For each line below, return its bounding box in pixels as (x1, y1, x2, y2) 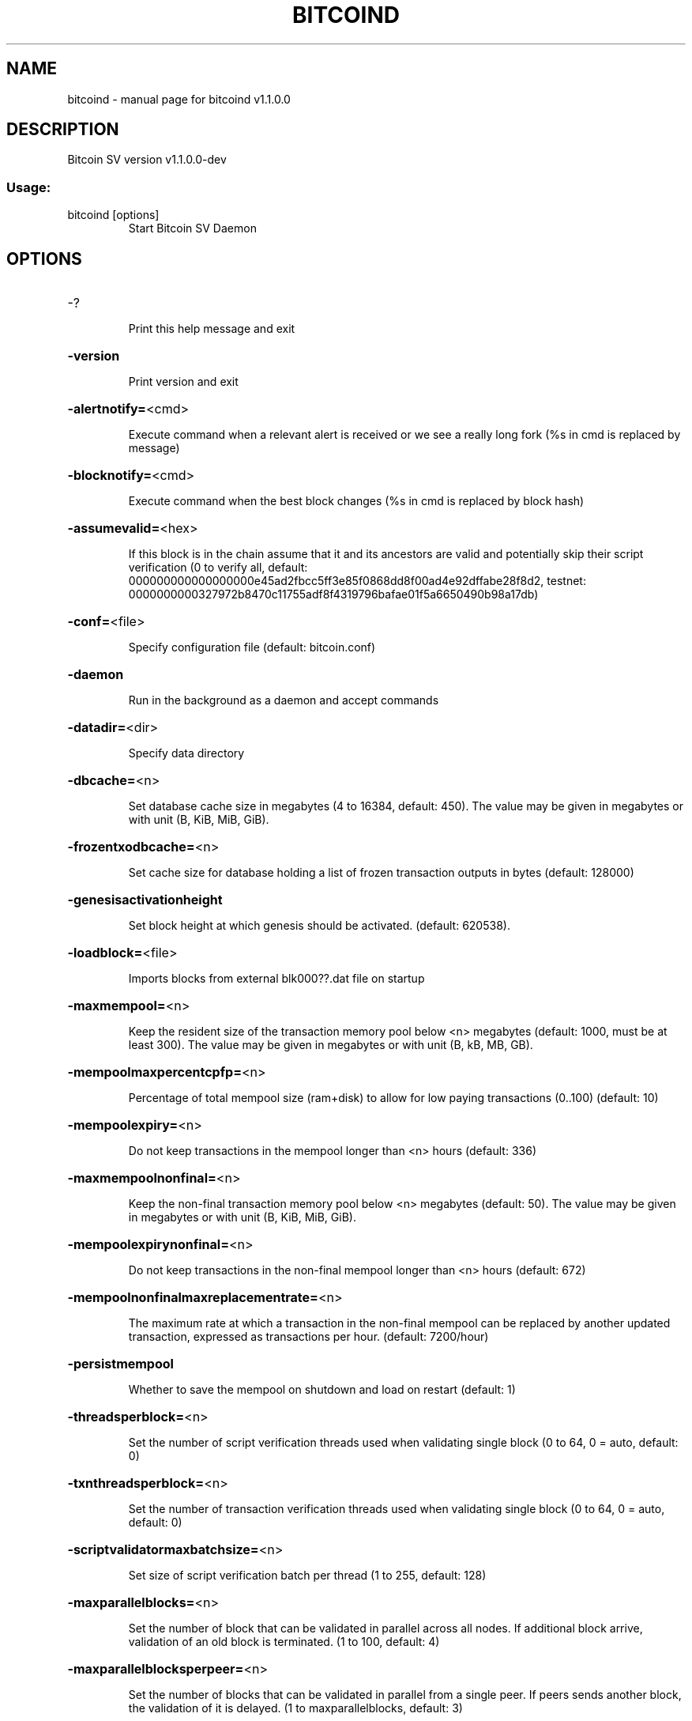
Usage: (6, 179, 51, 195)
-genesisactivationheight (67, 892, 223, 908)
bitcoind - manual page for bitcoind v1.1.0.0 (67, 92, 291, 106)
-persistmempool (67, 1356, 174, 1372)
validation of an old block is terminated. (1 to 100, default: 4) (128, 1635, 440, 1649)
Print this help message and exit (128, 322, 295, 336)
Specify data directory (128, 746, 245, 760)
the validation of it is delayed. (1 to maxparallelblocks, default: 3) (128, 1701, 463, 1715)
